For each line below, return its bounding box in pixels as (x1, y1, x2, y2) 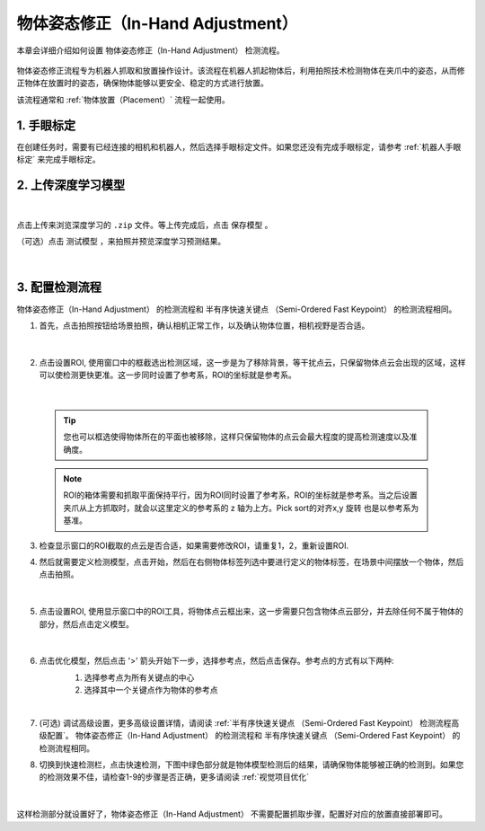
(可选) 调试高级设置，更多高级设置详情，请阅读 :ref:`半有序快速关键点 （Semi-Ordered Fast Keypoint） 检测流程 (39, 717, 452, 728)
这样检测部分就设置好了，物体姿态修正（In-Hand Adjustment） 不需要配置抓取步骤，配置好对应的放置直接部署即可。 (16, 809, 448, 819)
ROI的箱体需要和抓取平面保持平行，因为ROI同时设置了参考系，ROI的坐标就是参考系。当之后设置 (63, 490, 418, 500)
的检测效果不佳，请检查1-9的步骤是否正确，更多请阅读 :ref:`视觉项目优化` (39, 772, 310, 782)
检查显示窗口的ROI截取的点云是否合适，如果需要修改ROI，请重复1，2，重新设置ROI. (39, 540, 349, 551)
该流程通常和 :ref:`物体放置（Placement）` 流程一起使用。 (16, 94, 230, 105)
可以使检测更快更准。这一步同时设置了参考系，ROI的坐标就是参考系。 (39, 369, 296, 381)
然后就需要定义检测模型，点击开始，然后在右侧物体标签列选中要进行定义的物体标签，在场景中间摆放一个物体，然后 (39, 556, 464, 567)
